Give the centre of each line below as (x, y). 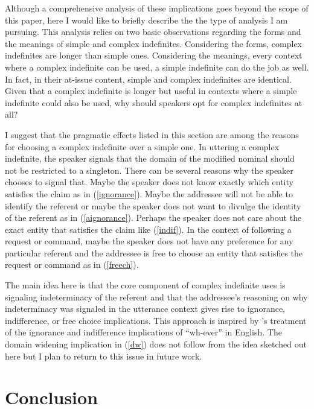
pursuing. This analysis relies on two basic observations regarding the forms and (153, 32)
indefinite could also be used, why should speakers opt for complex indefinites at (154, 102)
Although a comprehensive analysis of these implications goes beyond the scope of (157, 8)
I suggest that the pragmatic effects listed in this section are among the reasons (152, 134)
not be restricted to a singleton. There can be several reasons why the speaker (149, 170)
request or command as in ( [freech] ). (72, 265)
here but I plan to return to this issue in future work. (104, 356)
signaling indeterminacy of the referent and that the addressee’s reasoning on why (156, 296)
